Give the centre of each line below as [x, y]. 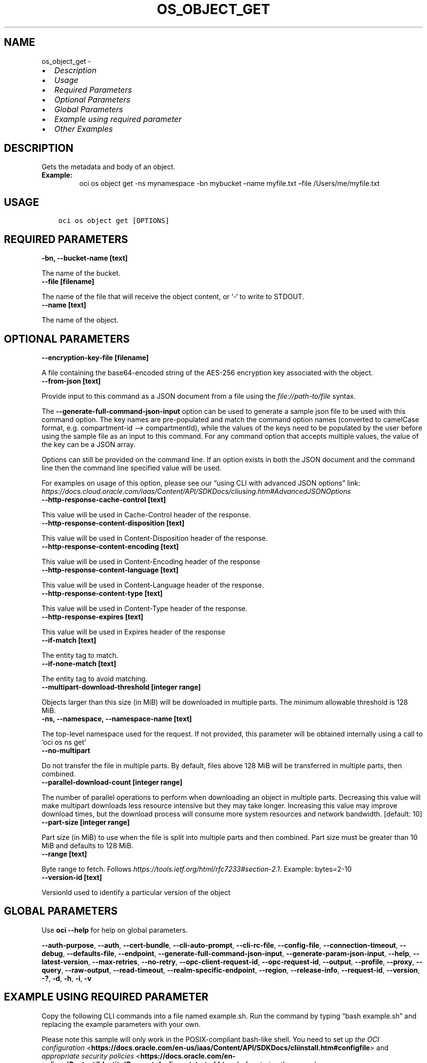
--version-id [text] [72, 877]
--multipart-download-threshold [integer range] [121, 687]
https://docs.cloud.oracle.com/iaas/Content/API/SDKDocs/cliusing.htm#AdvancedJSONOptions [196, 491]
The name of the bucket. [81, 273]
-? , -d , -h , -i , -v [67, 978]
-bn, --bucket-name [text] [85, 258]
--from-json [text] [71, 381]
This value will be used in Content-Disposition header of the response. [155, 538]
